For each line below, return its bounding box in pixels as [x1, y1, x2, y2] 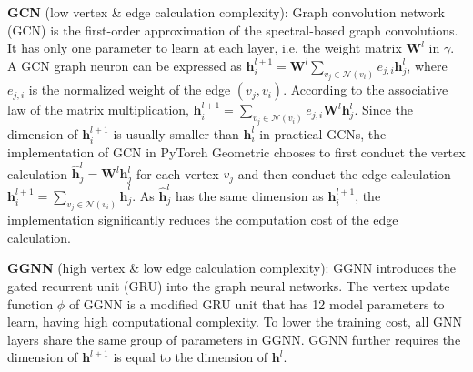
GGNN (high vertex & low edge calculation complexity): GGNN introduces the [7, 258, 457, 277]
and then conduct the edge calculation [237, 164, 451, 183]
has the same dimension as [175, 186, 324, 205]
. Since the [354, 100, 413, 119]
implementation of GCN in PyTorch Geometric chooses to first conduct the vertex [7, 143, 466, 162]
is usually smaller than [113, 124, 239, 143]
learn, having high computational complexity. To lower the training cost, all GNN [7, 312, 463, 331]
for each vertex [136, 164, 219, 183]
